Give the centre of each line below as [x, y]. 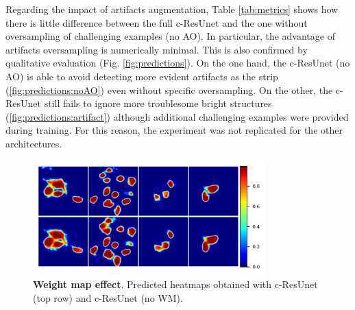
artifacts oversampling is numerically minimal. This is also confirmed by [157, 49]
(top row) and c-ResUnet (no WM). [108, 297]
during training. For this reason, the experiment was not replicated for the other [174, 130]
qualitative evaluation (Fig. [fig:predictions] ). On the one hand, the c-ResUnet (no [178, 63]
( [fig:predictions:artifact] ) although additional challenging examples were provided [177, 116]
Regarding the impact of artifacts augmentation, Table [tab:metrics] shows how [172, 9]
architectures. [34, 143]
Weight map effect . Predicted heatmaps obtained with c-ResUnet [175, 284]
